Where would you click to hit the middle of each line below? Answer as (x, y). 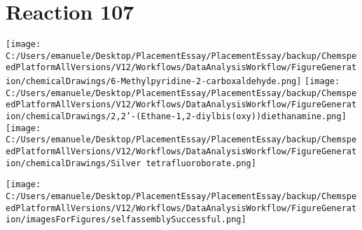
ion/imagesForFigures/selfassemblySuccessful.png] (126, 220)
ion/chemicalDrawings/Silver (74, 163)
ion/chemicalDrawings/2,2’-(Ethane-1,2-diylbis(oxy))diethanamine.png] (176, 117)
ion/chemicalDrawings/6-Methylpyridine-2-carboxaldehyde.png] (154, 82)
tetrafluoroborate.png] (201, 163)
